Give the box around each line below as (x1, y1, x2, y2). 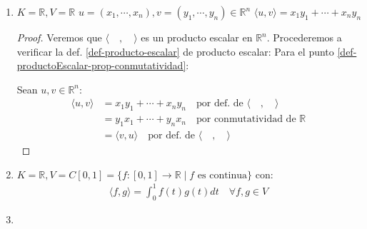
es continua (197, 170, 248, 180)
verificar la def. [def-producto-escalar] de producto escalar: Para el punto (16, 44, 334, 58)
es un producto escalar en (141, 30, 253, 44)
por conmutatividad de (196, 114, 296, 125)
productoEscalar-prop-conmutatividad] (16, 58, 186, 73)
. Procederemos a (266, 30, 342, 44)
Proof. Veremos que (16, 30, 102, 44)
